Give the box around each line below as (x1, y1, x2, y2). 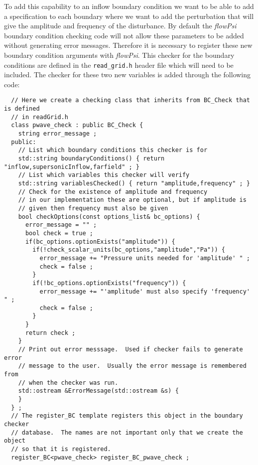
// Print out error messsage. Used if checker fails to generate (18, 346, 243, 353)
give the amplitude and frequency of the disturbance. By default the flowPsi (4, 20, 237, 31)
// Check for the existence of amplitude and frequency (18, 188, 208, 195)
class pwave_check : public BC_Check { (11, 122, 143, 129)
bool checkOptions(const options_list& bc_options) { (18, 213, 200, 220)
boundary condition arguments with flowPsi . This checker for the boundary (4, 49, 235, 60)
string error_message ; (18, 130, 97, 138)
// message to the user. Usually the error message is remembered (18, 362, 247, 370)
